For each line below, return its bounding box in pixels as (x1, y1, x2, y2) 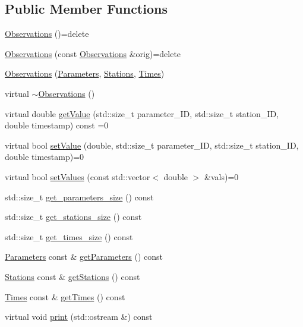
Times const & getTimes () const (5, 290, 125, 303)
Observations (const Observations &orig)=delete (5, 47, 181, 59)
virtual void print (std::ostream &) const (5, 310, 153, 323)
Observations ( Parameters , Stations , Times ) (5, 67, 165, 80)
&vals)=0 (204, 170, 239, 183)
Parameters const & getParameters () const (5, 250, 163, 263)
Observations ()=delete (5, 27, 89, 40)
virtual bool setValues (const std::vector (5, 170, 150, 183)
